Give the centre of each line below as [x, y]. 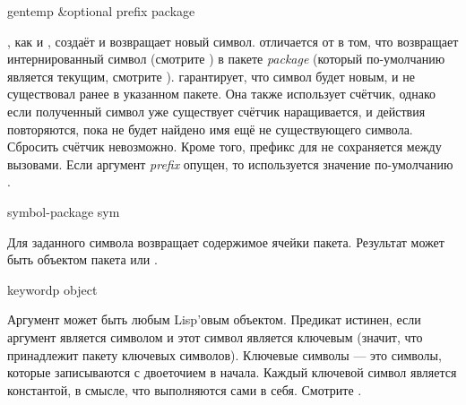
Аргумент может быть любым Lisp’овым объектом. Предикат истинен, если [214, 319]
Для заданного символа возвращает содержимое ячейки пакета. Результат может [226, 241]
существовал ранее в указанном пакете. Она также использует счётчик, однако [222, 94]
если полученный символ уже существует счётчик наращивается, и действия [216, 111]
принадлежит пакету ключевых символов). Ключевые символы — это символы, [224, 354]
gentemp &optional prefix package [101, 11]
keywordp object [52, 289]
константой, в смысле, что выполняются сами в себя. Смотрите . [185, 389]
